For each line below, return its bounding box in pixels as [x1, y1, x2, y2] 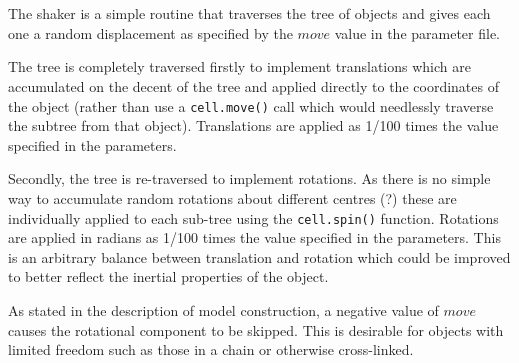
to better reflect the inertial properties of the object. [8, 266, 329, 287]
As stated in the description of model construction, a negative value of [8, 300, 439, 321]
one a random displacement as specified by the [8, 22, 293, 43]
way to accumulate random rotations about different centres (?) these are [8, 188, 457, 208]
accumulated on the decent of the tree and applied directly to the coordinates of [8, 75, 499, 96]
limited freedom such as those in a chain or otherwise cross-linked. [8, 339, 414, 360]
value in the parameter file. [334, 22, 501, 43]
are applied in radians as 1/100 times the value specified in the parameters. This [8, 227, 501, 248]
